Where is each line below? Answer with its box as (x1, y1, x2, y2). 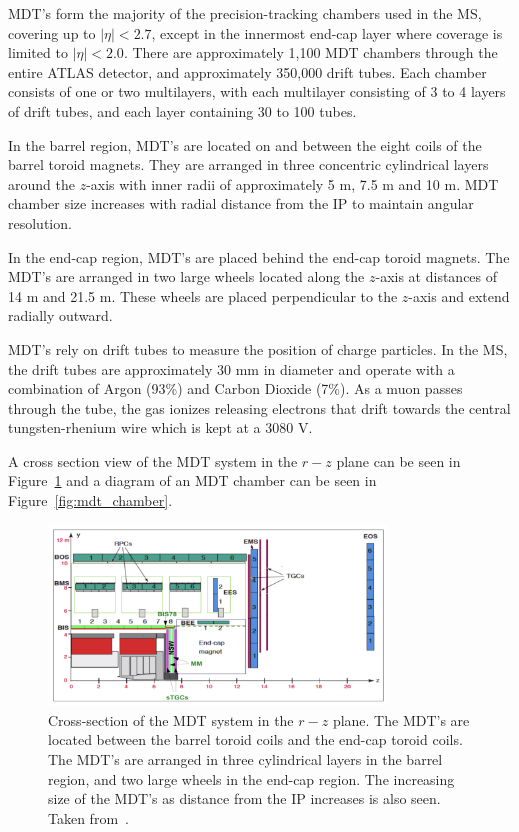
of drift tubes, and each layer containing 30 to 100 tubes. (8, 100, 357, 121)
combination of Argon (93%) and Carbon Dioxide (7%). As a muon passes (8, 378, 463, 399)
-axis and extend (408, 285, 510, 306)
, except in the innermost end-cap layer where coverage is (151, 22, 503, 43)
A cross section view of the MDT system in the (8, 450, 298, 471)
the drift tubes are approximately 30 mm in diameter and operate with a (8, 358, 455, 379)
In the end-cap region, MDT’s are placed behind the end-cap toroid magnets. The (8, 246, 510, 267)
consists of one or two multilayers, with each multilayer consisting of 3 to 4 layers (8, 81, 506, 102)
